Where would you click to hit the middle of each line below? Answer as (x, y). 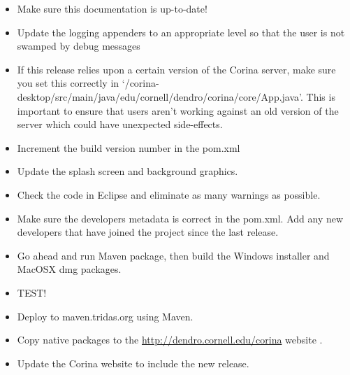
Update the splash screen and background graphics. (127, 171)
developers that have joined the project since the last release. (148, 232)
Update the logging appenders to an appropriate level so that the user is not (181, 32)
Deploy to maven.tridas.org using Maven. (105, 316)
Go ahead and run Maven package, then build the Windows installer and (173, 255)
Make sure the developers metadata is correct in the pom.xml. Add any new (180, 218)
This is (321, 96)
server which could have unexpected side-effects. (120, 124)
